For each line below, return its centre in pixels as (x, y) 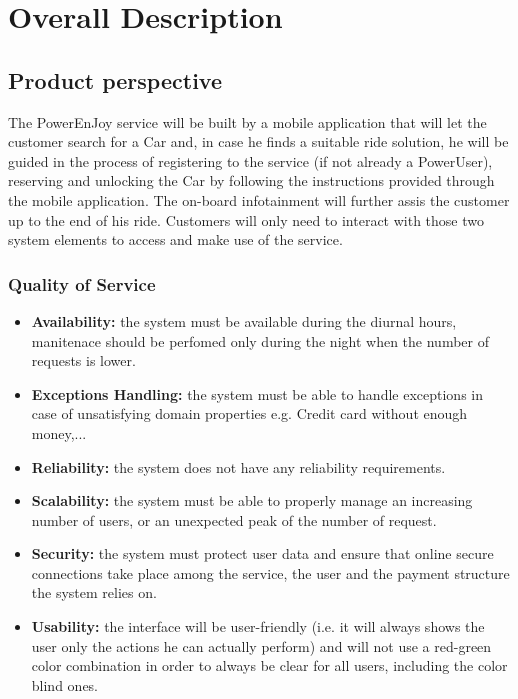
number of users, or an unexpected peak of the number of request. (234, 519)
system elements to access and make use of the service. (175, 239)
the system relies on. (94, 592)
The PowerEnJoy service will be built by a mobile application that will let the (247, 121)
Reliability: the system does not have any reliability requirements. (238, 466)
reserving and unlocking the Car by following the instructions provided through (251, 180)
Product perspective (115, 79)
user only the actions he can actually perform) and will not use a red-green (261, 645)
